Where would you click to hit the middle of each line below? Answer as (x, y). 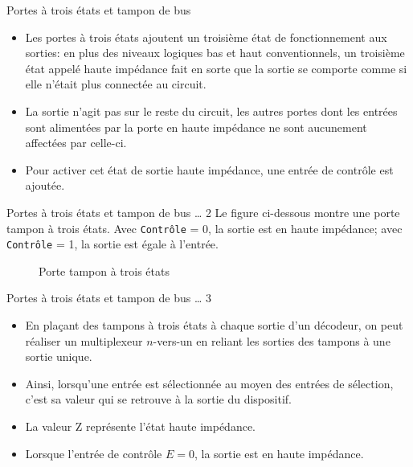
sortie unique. (59, 356)
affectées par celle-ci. (76, 143)
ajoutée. (45, 185)
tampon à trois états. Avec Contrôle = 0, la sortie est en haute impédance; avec (204, 228)
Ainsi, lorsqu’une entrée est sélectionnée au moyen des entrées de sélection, (209, 383)
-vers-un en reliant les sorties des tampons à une (272, 340)
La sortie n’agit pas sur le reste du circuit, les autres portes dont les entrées (211, 111)
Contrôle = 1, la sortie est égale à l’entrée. (112, 244)
